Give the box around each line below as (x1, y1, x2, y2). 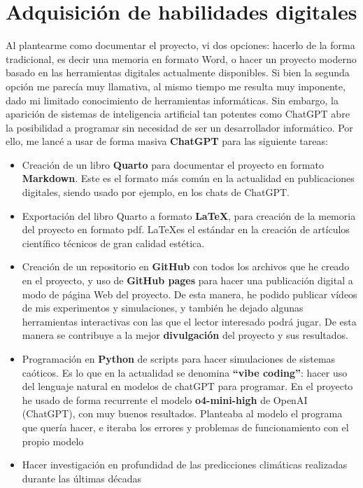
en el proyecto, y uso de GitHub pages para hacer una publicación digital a (22, 273, 353, 288)
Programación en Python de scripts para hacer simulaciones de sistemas (22, 351, 336, 365)
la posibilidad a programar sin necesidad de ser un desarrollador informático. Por (6, 120, 353, 134)
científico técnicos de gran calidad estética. (22, 235, 205, 250)
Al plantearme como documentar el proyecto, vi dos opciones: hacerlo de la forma (6, 38, 355, 53)
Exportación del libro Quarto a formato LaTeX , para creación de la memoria (22, 208, 356, 223)
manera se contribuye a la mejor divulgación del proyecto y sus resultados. (22, 328, 348, 342)
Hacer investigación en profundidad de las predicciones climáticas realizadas (22, 457, 348, 472)
